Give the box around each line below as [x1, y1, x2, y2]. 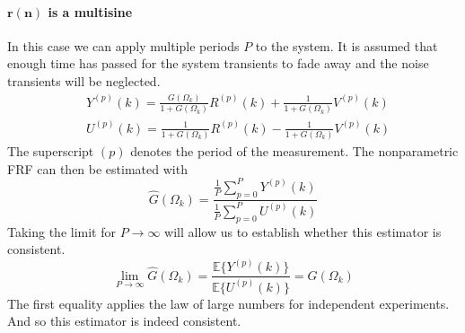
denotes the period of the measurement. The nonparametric [130, 142, 459, 161]
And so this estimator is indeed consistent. [7, 311, 241, 330]
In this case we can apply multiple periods [7, 36, 240, 55]
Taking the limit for [7, 222, 117, 241]
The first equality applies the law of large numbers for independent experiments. [7, 294, 450, 312]
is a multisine [48, 2, 133, 21]
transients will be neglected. [7, 71, 161, 90]
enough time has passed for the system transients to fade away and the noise [7, 54, 429, 73]
